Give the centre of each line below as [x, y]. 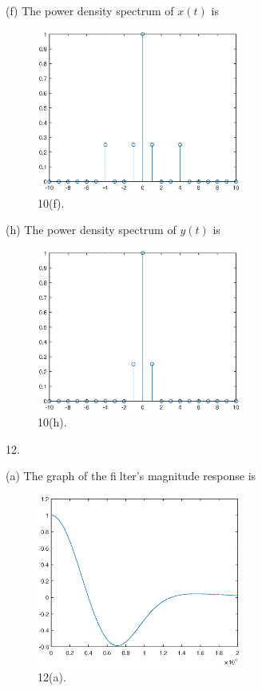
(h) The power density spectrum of [91, 230]
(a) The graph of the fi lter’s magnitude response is [131, 476]
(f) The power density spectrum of [90, 10]
